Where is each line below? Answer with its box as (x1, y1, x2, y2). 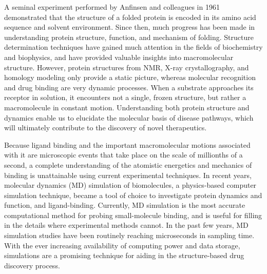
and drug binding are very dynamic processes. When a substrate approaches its (4, 82, 254, 92)
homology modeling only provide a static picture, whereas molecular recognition (4, 72, 256, 83)
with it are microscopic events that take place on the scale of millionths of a (4, 149, 243, 160)
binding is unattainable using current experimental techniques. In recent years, (4, 169, 252, 180)
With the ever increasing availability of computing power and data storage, (4, 240, 240, 250)
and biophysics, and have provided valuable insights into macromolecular (4, 51, 234, 62)
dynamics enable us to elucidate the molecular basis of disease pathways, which (4, 112, 254, 123)
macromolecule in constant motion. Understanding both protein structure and (4, 102, 250, 112)
